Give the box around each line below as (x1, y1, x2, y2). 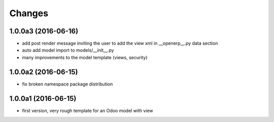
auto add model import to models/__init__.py (22, 47, 114, 53)
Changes (9, 8, 48, 19)
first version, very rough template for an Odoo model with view (22, 107, 153, 113)
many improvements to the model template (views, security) (22, 54, 148, 60)
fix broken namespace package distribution (22, 81, 113, 87)
